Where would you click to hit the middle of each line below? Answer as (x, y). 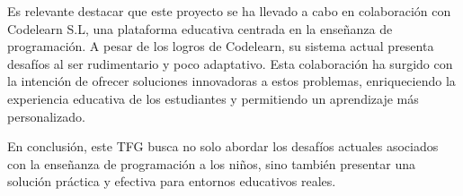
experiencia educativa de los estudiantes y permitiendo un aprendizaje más (213, 98)
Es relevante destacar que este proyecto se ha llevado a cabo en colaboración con (229, 11)
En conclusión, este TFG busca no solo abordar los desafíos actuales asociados (223, 146)
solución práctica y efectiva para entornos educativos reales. (172, 181)
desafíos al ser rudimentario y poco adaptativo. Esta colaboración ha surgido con (230, 63)
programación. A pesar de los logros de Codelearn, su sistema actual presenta (221, 46)
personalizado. (46, 116)
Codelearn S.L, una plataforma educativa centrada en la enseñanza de (200, 28)
